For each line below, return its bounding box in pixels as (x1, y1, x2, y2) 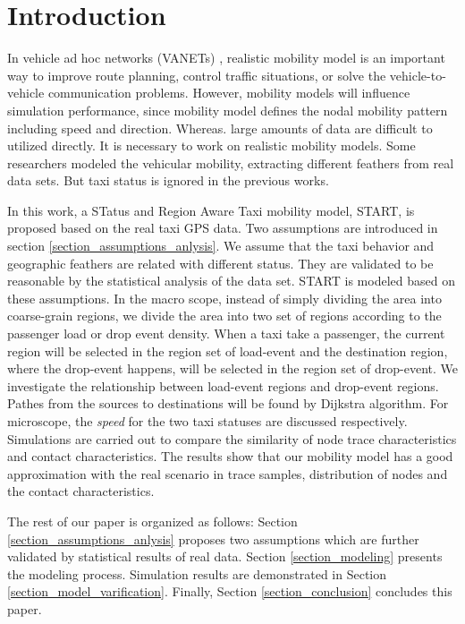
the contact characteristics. (7, 482, 155, 500)
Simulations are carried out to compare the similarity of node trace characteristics (7, 429, 457, 448)
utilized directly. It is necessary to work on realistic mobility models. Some (7, 136, 416, 155)
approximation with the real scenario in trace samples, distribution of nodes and (7, 464, 448, 483)
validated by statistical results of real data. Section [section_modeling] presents (7, 547, 443, 566)
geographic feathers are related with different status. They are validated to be (7, 253, 434, 272)
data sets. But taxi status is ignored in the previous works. (7, 171, 329, 190)
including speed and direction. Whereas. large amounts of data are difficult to (7, 118, 433, 137)
